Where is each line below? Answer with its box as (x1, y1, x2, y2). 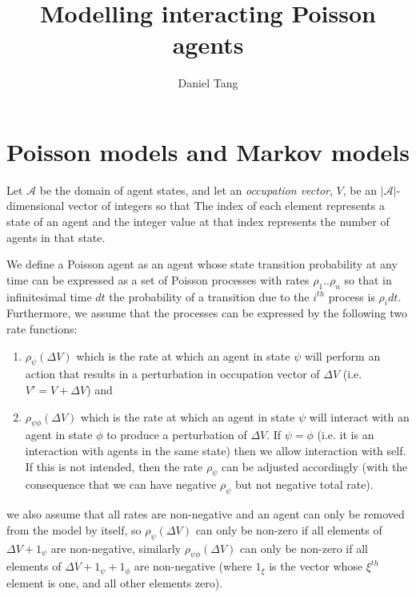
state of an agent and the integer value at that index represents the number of (6, 213, 390, 230)
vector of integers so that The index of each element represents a (68, 197, 385, 214)
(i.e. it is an (317, 426, 374, 443)
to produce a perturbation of (106, 426, 247, 443)
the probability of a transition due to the (109, 288, 310, 305)
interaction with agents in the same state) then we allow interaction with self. (25, 442, 406, 458)
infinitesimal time (6, 288, 92, 305)
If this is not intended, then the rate (25, 458, 203, 474)
